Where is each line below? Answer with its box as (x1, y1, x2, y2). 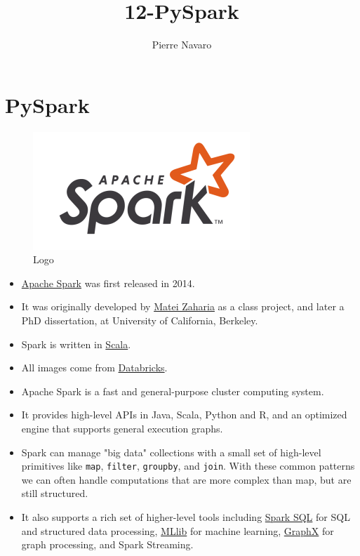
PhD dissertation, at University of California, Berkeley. (21, 313, 258, 328)
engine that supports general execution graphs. (21, 421, 223, 435)
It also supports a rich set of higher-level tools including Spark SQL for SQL (21, 510, 350, 524)
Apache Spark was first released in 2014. (21, 275, 195, 290)
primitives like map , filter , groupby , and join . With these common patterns (21, 458, 355, 473)
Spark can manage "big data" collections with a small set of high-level (21, 444, 321, 459)
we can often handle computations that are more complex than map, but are (21, 472, 352, 486)
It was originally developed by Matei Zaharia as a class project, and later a (21, 299, 345, 314)
